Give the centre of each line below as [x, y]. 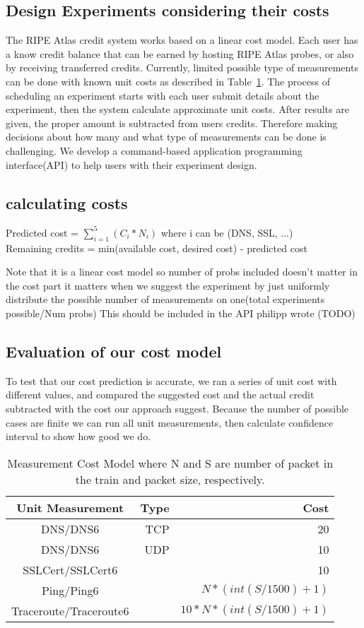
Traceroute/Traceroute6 [70, 610]
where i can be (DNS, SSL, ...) [227, 232]
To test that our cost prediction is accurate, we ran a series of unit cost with [171, 380]
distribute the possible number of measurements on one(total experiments [165, 299]
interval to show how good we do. [78, 436]
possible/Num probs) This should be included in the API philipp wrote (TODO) [181, 313]
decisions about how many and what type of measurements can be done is [166, 137]
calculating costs [67, 202]
